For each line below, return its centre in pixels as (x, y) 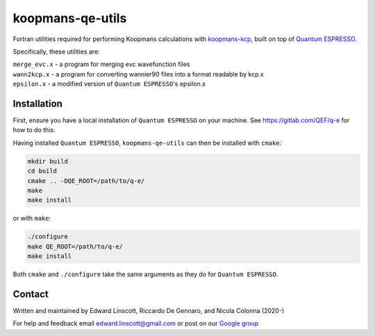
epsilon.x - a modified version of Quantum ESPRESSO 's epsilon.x (109, 84)
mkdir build (48, 161)
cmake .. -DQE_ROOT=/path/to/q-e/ (86, 181)
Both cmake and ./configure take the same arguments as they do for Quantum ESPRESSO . (145, 274)
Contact (31, 294)
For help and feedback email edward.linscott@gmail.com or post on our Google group (136, 323)
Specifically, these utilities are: (56, 51)
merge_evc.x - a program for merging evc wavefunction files (101, 64)
